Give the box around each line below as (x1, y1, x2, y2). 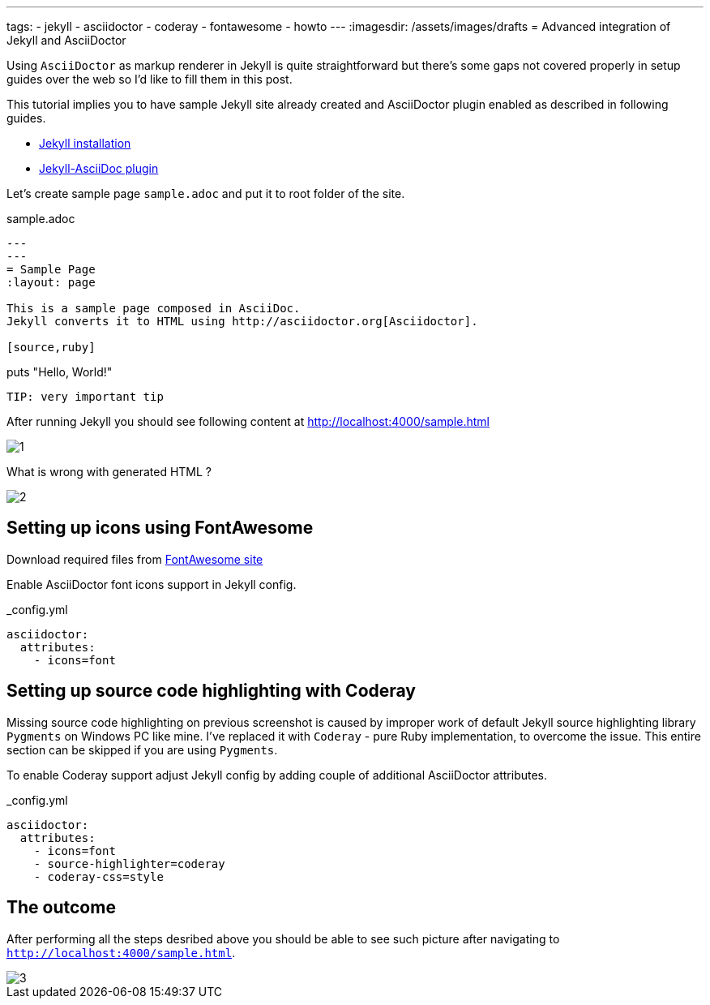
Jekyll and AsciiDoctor (6, 33, 126, 47)
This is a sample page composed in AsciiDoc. (6, 302, 301, 315)
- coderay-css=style (33, 870, 164, 883)
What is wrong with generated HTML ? (6, 465, 212, 479)
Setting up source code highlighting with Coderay (6, 681, 417, 702)
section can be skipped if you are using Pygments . (6, 742, 278, 757)
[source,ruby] (6, 341, 96, 354)
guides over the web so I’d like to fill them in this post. (6, 72, 293, 86)
